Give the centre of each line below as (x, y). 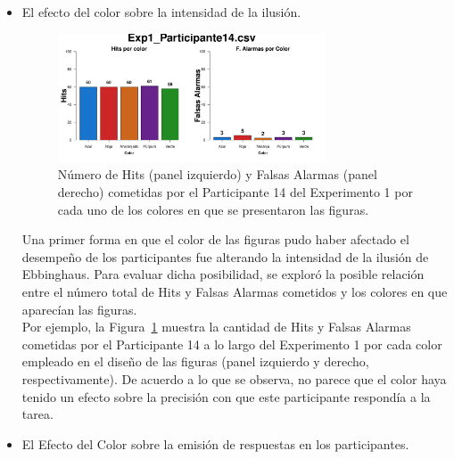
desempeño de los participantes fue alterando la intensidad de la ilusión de (225, 256)
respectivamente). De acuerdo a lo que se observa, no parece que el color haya (234, 378)
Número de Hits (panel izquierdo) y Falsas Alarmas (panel (217, 174)
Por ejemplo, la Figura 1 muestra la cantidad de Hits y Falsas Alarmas (216, 327)
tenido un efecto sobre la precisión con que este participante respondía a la (226, 396)
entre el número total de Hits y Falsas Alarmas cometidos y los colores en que (235, 291)
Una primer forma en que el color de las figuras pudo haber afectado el (215, 239)
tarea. (37, 414)
